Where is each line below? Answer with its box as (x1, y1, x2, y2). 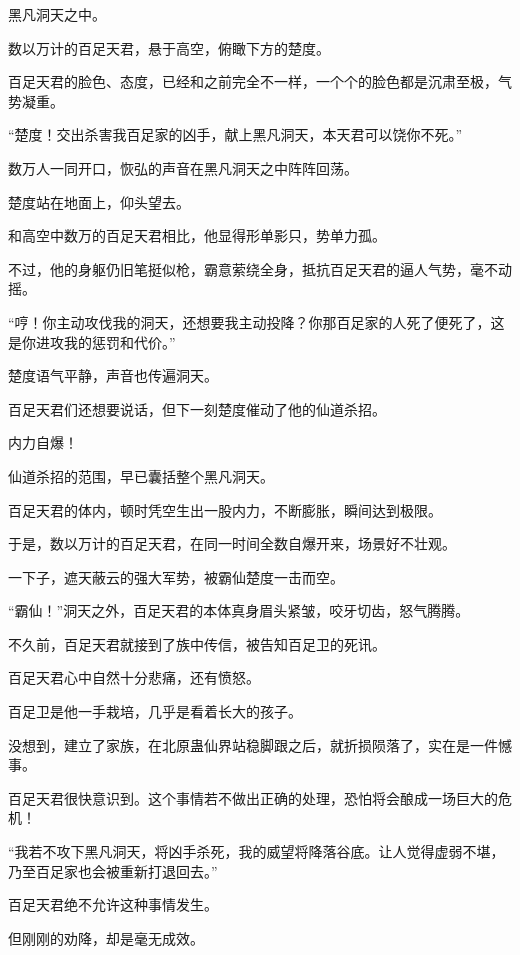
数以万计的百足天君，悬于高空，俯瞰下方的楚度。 (8, 37, 330, 58)
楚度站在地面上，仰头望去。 (8, 191, 190, 212)
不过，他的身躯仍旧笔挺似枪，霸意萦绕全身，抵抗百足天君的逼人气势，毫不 (8, 258, 498, 279)
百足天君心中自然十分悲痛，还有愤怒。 (8, 667, 260, 688)
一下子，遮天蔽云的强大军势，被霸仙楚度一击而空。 (8, 566, 344, 587)
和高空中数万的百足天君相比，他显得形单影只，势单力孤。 (8, 225, 386, 246)
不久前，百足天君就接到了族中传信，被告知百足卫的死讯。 (8, 633, 386, 654)
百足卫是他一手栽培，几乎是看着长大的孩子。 (8, 701, 302, 722)
